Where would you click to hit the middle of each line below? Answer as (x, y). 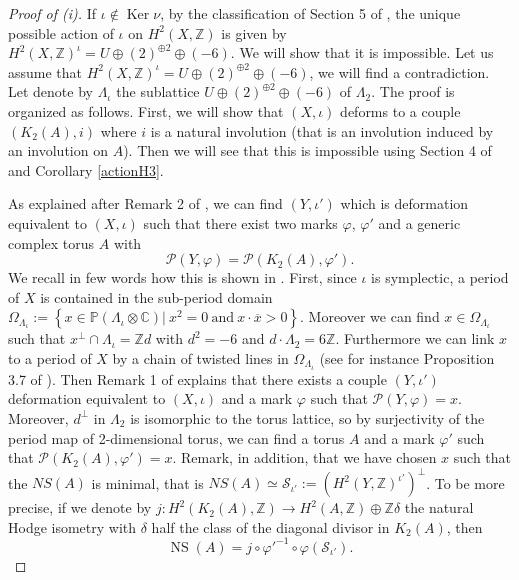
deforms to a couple (400, 110)
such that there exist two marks (240, 222)
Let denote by (50, 91)
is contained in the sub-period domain (156, 296)
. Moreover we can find (370, 316)
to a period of (50, 357)
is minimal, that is (147, 482)
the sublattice (158, 91)
